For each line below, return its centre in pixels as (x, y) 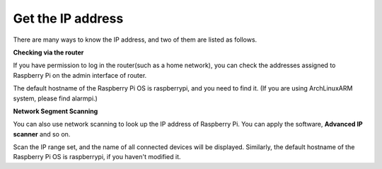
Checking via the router (48, 52)
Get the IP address (68, 18)
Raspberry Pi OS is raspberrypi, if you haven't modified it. (97, 157)
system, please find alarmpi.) (56, 98)
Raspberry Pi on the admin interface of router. (80, 75)
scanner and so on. (42, 134)
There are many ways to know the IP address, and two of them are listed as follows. (135, 40)
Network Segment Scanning (56, 111)
